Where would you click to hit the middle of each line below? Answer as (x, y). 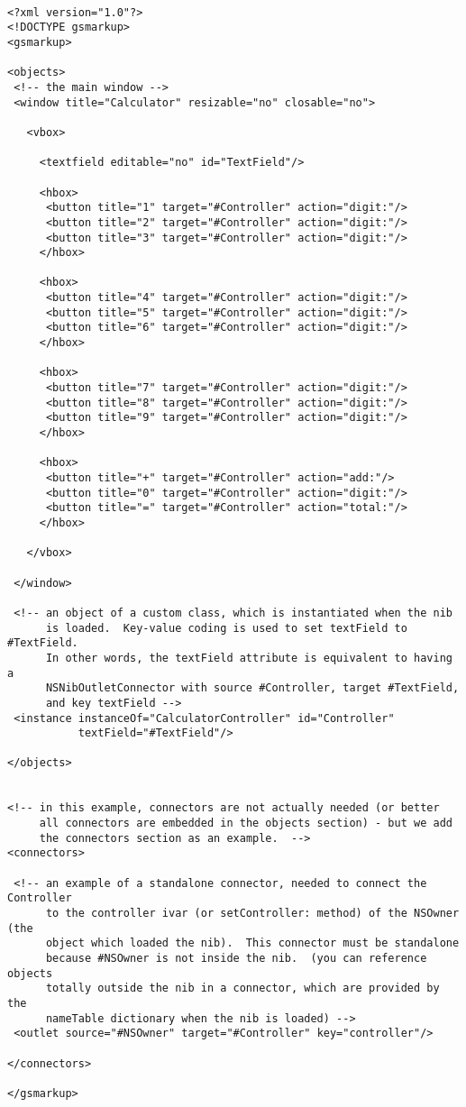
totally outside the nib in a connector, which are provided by (242, 988)
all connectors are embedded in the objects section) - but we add (246, 823)
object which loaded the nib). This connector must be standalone (252, 943)
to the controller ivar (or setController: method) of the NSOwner (252, 914)
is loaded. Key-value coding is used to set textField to (226, 628)
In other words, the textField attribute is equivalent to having (249, 658)
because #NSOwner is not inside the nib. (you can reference (236, 958)
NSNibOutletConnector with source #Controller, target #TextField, (252, 688)
